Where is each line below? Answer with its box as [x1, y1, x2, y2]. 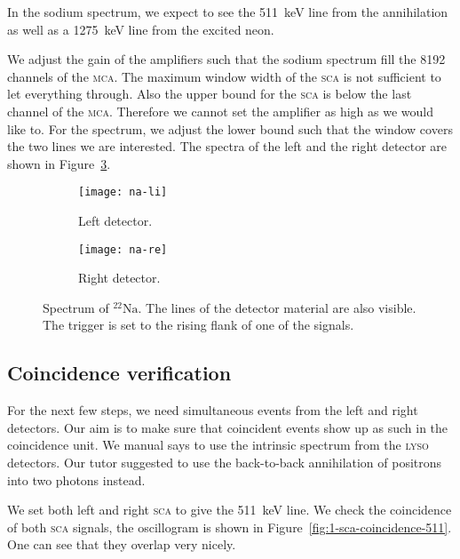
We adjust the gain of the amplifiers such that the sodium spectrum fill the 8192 [7, 50, 446, 68]
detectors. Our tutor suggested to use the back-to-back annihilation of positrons [7, 453, 442, 472]
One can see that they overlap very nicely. [7, 535, 236, 554]
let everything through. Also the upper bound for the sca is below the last [7, 84, 412, 103]
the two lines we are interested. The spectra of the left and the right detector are [7, 137, 448, 156]
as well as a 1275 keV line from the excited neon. [7, 20, 274, 38]
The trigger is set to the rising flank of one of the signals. [43, 315, 354, 334]
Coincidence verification [7, 359, 232, 387]
